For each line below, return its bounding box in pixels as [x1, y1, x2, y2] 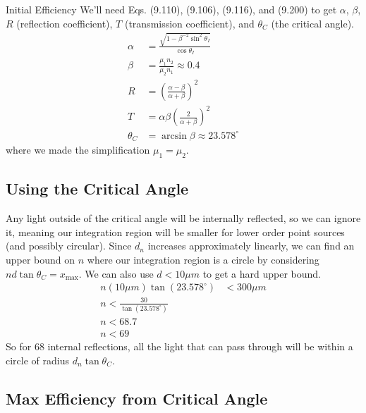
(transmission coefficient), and [124, 16, 255, 30]
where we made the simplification [6, 142, 150, 157]
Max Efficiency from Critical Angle [6, 387, 268, 409]
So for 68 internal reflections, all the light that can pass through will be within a [6, 339, 353, 354]
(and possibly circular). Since [6, 238, 132, 253]
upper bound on [6, 252, 75, 267]
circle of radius [6, 352, 69, 367]
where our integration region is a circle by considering [87, 252, 319, 267]
